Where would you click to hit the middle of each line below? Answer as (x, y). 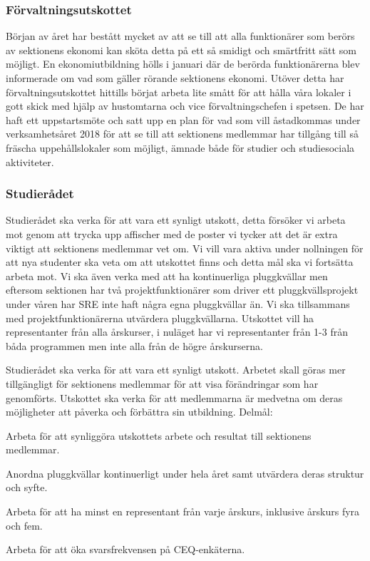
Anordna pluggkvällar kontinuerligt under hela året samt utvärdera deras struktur (185, 473)
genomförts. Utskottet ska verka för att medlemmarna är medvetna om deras (174, 397)
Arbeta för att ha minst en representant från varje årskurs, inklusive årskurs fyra (183, 511)
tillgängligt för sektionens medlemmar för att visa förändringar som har (162, 383)
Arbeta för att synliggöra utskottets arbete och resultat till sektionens (159, 435)
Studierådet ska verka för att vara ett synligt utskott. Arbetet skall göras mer (176, 370)
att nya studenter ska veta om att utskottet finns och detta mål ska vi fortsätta (180, 262)
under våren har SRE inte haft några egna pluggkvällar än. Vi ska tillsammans (178, 303)
